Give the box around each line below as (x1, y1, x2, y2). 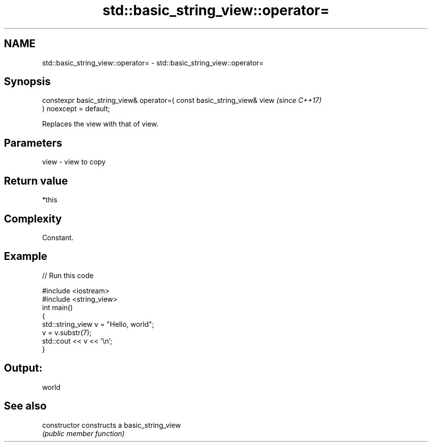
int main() (42, 303, 73, 312)
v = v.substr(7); (42, 328, 92, 337)
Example (4, 250, 47, 263)
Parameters (4, 136, 62, 149)
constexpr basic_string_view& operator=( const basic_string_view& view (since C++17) (42, 96, 322, 105)
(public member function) (42, 429, 125, 438)
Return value (4, 174, 68, 187)
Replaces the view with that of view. (42, 120, 159, 128)
